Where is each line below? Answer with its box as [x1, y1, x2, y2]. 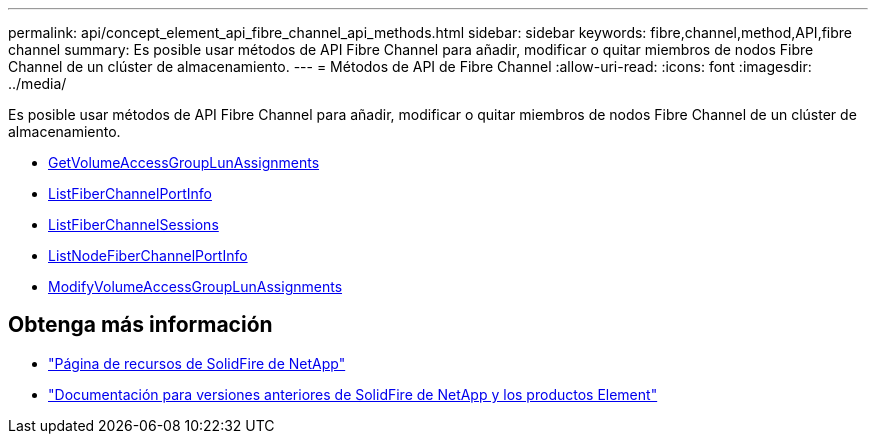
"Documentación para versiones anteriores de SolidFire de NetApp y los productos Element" [48, 385, 658, 403]
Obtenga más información [8, 312, 273, 338]
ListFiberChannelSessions [48, 216, 219, 233]
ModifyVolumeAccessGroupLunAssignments [48, 278, 343, 295]
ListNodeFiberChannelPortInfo [48, 247, 248, 264]
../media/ [8, 75, 67, 92]
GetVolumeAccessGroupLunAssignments [48, 154, 320, 171]
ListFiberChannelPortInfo [48, 185, 212, 202]
